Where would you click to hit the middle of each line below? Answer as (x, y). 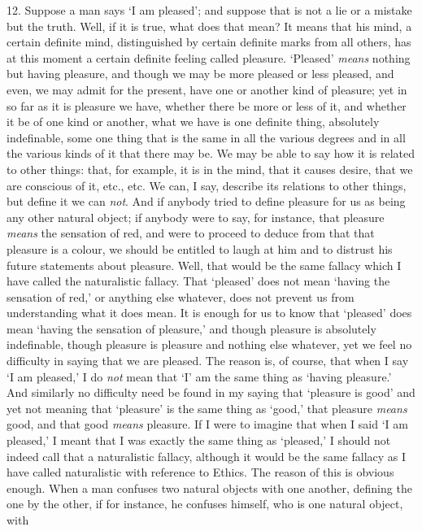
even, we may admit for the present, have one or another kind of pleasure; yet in (207, 89)
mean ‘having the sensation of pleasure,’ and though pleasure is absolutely (191, 328)
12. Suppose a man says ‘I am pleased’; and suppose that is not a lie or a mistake (209, 10)
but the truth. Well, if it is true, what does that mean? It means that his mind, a (209, 26)
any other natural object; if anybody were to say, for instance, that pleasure (196, 217)
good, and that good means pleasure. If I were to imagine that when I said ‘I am (207, 424)
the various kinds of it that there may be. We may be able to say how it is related (211, 153)
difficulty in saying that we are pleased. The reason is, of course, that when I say (208, 361)
